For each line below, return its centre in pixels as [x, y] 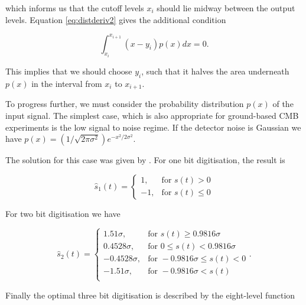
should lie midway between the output [226, 8]
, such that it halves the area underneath [215, 71]
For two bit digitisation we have [63, 213]
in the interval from [67, 83]
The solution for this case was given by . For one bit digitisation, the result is [145, 160]
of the [283, 104]
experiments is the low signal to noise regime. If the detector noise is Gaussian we [153, 127]
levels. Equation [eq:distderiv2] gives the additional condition [116, 19]
